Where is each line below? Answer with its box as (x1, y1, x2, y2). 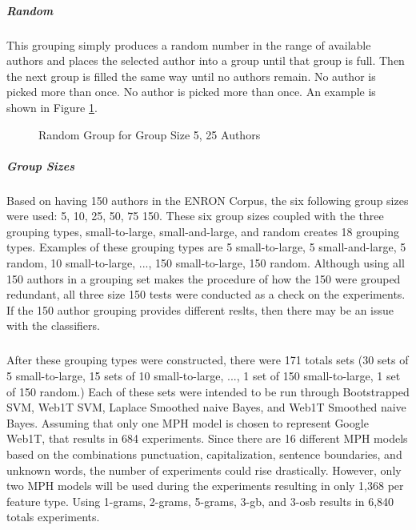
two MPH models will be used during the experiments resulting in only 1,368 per (6, 477, 404, 494)
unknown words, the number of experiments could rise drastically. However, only (6, 461, 402, 478)
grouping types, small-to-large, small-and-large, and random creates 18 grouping (6, 223, 399, 239)
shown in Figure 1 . (6, 98, 98, 115)
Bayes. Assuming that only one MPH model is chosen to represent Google (6, 414, 369, 431)
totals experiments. (6, 508, 100, 525)
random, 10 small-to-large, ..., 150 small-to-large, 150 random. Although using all (6, 255, 405, 271)
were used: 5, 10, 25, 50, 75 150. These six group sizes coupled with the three (6, 207, 384, 224)
